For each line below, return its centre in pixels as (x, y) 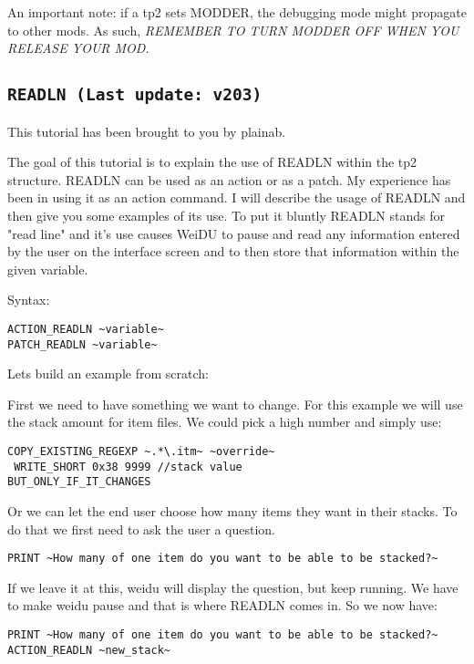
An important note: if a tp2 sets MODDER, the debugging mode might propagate (237, 12)
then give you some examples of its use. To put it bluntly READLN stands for (226, 215)
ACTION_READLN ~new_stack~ (89, 650)
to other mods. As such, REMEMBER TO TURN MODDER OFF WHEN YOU (233, 30)
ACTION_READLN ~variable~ (86, 329)
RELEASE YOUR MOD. (78, 48)
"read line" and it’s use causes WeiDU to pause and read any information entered (234, 233)
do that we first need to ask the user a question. (141, 529)
